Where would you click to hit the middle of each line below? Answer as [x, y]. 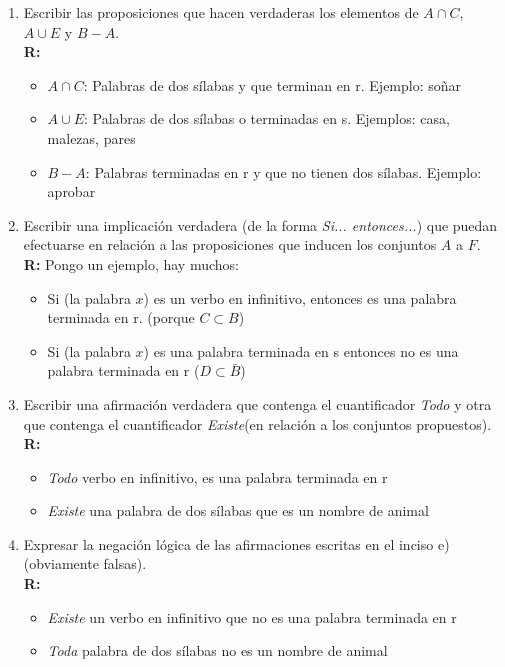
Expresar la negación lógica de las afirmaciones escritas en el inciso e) [236, 543]
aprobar [71, 191]
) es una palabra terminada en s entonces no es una [301, 350]
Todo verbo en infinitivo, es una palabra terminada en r [217, 476]
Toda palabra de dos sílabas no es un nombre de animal [217, 650]
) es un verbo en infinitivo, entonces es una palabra [300, 297]
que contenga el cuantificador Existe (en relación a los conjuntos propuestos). [257, 423]
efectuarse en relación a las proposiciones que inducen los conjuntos [230, 244]
